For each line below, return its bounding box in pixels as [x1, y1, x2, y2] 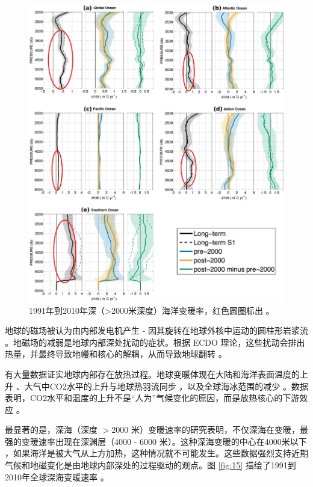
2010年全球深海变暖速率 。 [5, 470, 109, 483]
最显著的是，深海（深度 [5, 423, 98, 436]
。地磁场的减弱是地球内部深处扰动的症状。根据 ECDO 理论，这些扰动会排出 [5, 335, 305, 348]
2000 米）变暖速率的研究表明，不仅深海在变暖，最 [111, 423, 308, 436]
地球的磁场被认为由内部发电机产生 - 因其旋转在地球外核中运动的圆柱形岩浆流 [5, 324, 308, 337]
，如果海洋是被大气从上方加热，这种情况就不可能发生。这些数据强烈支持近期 [5, 447, 308, 459]
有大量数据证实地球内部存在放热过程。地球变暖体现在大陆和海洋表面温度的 [5, 367, 300, 380]
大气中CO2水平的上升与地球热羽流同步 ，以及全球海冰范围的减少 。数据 [24, 379, 309, 392]
